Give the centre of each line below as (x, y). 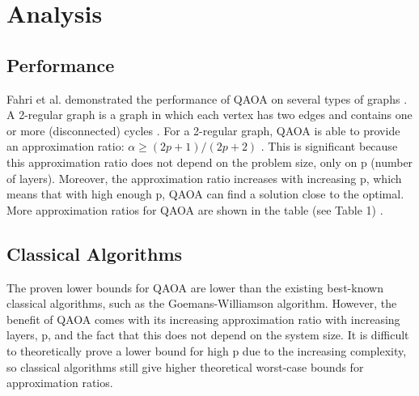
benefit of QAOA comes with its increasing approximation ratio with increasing (203, 319)
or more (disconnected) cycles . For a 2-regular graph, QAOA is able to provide (203, 130)
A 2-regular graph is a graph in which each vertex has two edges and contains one (209, 115)
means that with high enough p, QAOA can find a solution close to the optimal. (205, 194)
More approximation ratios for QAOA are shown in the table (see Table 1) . (195, 209)
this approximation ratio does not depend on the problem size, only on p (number (210, 162)
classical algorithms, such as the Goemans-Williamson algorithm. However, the (202, 303)
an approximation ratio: (66, 146)
